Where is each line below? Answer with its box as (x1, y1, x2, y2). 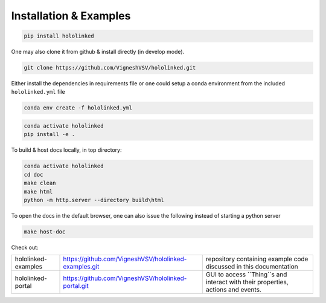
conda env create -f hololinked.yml (24, 105, 133, 111)
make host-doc (24, 228, 66, 235)
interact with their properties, (205, 278, 289, 287)
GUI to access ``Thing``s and (205, 270, 287, 279)
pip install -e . (24, 131, 75, 138)
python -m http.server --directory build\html (24, 197, 164, 203)
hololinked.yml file (11, 88, 66, 96)
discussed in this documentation (205, 262, 298, 271)
